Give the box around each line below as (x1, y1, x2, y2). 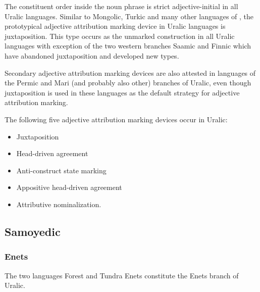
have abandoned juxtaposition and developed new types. (5, 50, 179, 61)
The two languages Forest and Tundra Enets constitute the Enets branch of (5, 270, 239, 280)
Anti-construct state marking (16, 165, 107, 175)
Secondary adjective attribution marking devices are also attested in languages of (5, 67, 256, 78)
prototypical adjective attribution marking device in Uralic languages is (5, 21, 226, 31)
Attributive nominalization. (16, 199, 101, 209)
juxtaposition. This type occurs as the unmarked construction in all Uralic (5, 30, 235, 41)
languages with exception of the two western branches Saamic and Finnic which (5, 40, 251, 51)
